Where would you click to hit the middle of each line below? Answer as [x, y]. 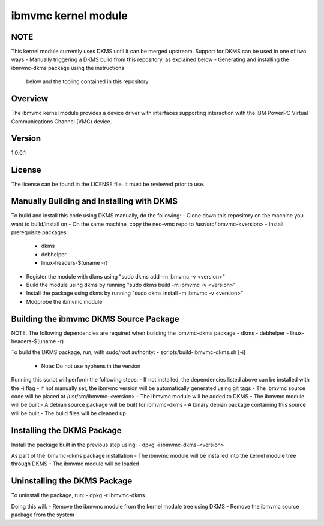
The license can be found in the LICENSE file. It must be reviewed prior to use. [108, 184]
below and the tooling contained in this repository [87, 81]
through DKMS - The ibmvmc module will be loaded [75, 464]
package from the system [43, 515]
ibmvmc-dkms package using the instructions [68, 68]
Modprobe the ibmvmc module [64, 301]
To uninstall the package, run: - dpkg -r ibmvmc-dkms [78, 495]
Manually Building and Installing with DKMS [94, 202]
